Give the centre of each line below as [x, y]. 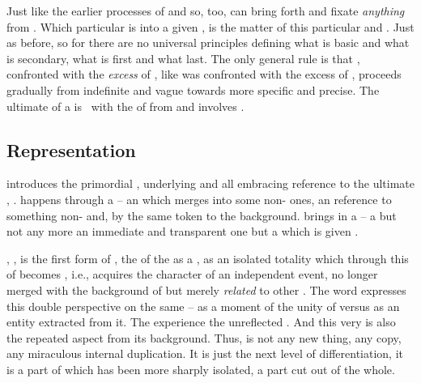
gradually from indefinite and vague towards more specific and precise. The [193, 89]
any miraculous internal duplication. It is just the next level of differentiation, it [205, 353]
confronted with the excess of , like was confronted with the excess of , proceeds [204, 74]
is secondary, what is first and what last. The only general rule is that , [183, 58]
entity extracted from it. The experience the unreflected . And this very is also [201, 322]
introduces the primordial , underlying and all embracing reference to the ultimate [210, 183]
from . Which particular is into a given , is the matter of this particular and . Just [210, 26]
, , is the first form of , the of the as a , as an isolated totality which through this [208, 258]
